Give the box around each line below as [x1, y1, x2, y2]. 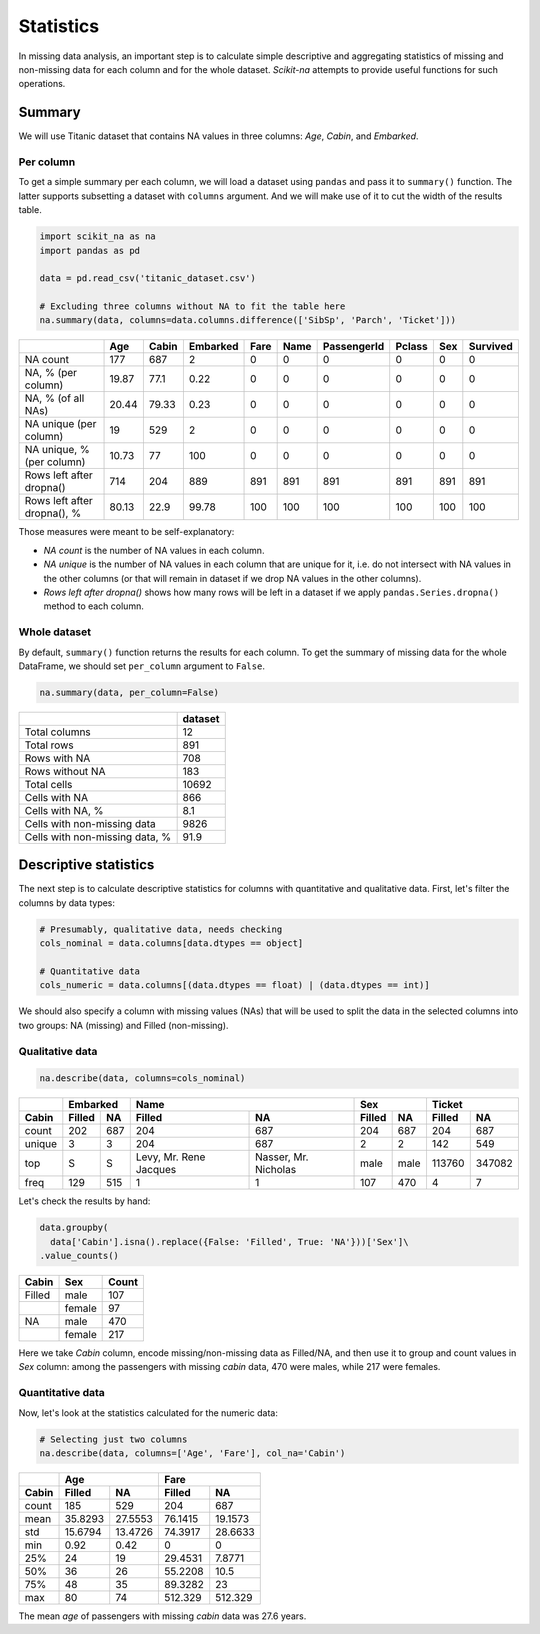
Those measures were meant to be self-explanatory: [18, 526, 235, 538]
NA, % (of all [24, 391, 85, 405]
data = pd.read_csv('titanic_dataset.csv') [39, 273, 257, 284]
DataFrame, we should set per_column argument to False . [18, 660, 265, 672]
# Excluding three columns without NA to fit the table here [39, 301, 346, 312]
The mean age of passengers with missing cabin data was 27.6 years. [18, 1610, 307, 1622]
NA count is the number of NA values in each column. [43, 544, 265, 556]
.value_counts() [39, 1250, 120, 1262]
